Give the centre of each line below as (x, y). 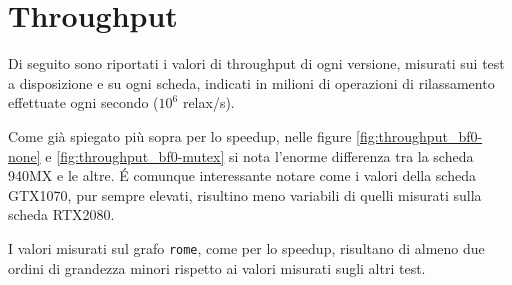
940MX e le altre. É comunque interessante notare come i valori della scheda (242, 175)
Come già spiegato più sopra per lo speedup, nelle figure (180, 135)
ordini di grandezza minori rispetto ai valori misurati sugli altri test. (217, 267)
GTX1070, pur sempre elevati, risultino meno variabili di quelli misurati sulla (245, 194)
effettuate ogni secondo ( (83, 102)
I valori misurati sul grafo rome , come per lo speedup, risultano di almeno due (246, 247)
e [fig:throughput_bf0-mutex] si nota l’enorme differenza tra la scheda (259, 155)
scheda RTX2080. (61, 214)
